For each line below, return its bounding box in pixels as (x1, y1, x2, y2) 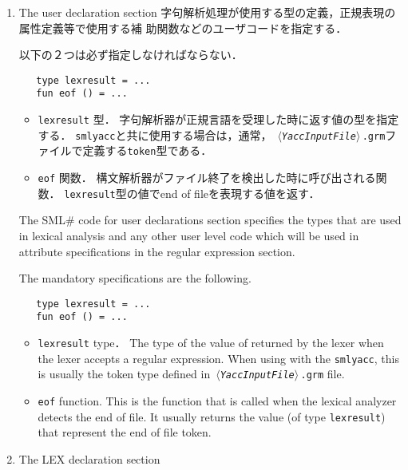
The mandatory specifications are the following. (18, 270, 252, 286)
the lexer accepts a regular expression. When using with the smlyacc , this (38, 350, 399, 366)
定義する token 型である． (82, 142, 212, 159)
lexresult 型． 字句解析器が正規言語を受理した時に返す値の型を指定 (38, 111, 399, 128)
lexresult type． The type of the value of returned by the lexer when (38, 334, 384, 351)
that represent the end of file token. (38, 424, 212, 440)
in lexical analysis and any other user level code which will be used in (18, 227, 359, 243)
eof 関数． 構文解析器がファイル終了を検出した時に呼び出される (38, 169, 376, 186)
